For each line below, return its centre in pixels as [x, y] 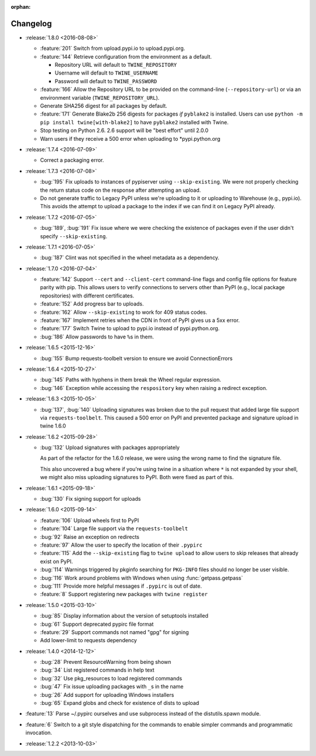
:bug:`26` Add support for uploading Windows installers [107, 694]
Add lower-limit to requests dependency [89, 640]
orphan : [21, 7]
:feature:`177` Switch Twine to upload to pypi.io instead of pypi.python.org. [130, 328]
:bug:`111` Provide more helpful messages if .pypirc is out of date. [121, 586]
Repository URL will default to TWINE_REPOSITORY [116, 65]
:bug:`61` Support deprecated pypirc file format [97, 624]
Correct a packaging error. [72, 160]
